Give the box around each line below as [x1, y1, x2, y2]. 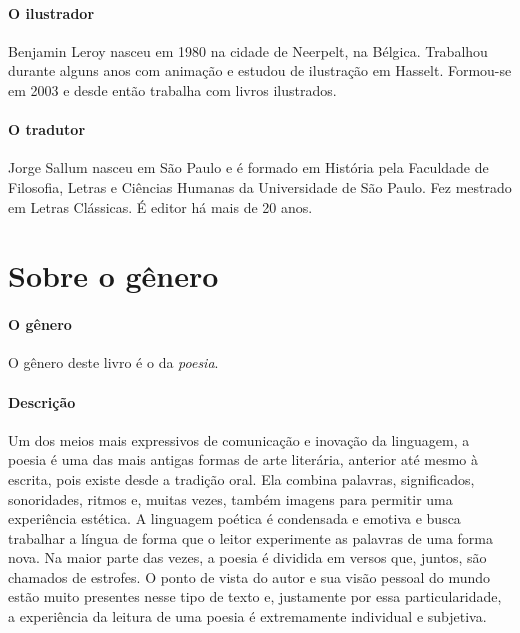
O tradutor [8, 119, 86, 140]
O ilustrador [8, 2, 95, 23]
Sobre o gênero [8, 255, 219, 296]
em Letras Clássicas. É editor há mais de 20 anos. [8, 196, 313, 217]
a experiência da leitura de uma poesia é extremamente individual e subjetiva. [8, 606, 487, 627]
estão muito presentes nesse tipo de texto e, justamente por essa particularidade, [8, 586, 502, 607]
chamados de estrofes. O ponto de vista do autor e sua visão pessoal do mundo [8, 566, 491, 587]
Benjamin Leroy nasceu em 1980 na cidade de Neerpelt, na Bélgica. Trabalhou [8, 40, 488, 61]
